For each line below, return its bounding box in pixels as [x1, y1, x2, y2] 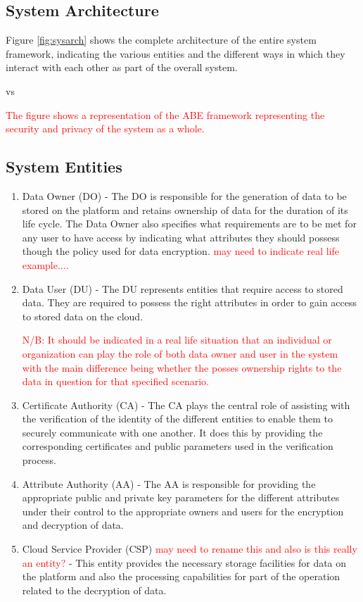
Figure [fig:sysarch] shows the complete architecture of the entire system [6, 32, 317, 47]
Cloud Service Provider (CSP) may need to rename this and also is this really [22, 541, 357, 556]
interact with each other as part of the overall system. [6, 60, 238, 75]
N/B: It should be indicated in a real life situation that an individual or [22, 332, 332, 347]
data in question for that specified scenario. [22, 374, 209, 389]
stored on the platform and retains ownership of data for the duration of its [22, 202, 348, 217]
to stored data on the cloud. [22, 308, 144, 323]
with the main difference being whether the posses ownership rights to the [22, 360, 342, 375]
